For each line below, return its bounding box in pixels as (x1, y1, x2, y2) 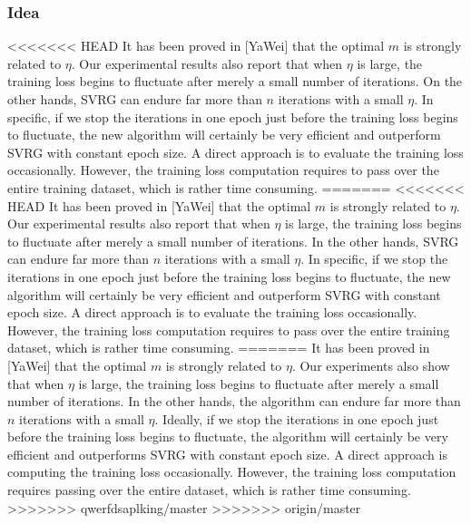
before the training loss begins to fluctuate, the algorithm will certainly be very (7, 427, 448, 446)
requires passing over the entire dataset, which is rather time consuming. (7, 480, 411, 500)
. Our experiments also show (291, 355, 450, 374)
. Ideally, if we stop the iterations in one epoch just (154, 409, 439, 428)
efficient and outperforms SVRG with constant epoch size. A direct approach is (7, 444, 447, 463)
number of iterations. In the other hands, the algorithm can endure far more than (7, 392, 461, 411)
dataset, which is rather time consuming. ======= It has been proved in (7, 338, 430, 357)
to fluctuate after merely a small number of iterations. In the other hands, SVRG (7, 231, 459, 250)
